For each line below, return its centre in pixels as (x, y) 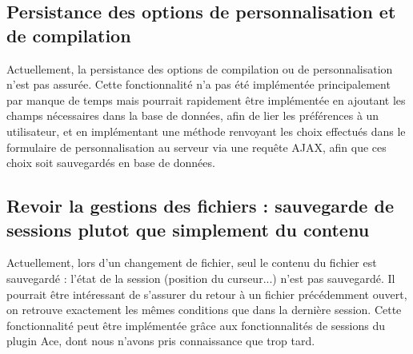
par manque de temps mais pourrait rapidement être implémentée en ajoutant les (206, 99)
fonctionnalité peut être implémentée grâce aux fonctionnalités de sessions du (196, 325)
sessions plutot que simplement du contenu (188, 229)
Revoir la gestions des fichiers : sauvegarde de (200, 206)
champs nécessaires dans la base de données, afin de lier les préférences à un (193, 115)
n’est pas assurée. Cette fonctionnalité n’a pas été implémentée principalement (198, 84)
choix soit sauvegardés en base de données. (111, 163)
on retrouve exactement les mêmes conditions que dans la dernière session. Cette (204, 310)
